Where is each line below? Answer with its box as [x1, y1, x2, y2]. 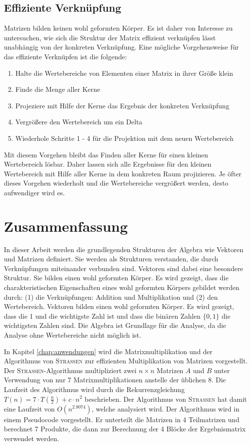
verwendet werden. [4, 433, 59, 443]
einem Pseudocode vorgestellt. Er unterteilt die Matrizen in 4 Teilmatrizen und [4, 414, 239, 424]
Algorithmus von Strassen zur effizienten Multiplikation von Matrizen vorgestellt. [4, 356, 248, 366]
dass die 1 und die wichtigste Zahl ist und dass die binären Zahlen [4, 310, 201, 321]
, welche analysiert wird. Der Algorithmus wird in [92, 403, 239, 413]
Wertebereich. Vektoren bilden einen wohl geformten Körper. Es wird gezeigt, [4, 301, 234, 311]
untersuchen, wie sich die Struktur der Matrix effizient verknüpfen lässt [4, 32, 216, 42]
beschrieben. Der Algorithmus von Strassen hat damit [84, 394, 247, 404]
